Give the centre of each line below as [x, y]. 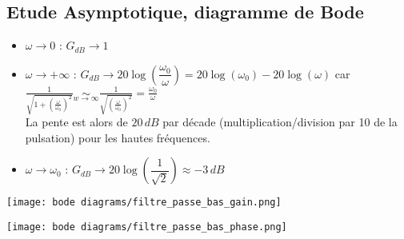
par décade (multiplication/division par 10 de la [280, 122]
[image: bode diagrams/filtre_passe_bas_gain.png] [144, 203]
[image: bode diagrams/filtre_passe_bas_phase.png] [147, 227]
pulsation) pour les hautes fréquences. [118, 137]
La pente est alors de [76, 122]
